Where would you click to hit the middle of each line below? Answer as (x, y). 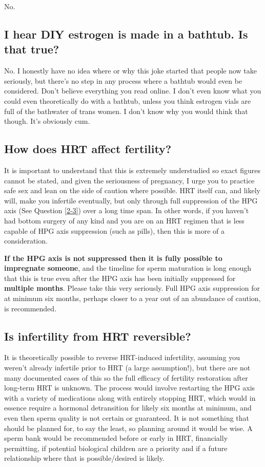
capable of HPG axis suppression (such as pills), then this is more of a (114, 230)
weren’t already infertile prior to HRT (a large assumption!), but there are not (127, 368)
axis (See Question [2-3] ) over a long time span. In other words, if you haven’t (127, 210)
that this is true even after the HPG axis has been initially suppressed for (120, 278)
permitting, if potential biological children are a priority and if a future (116, 448)
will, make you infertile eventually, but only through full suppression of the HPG (131, 200)
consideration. (26, 241)
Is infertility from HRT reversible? (98, 336)
